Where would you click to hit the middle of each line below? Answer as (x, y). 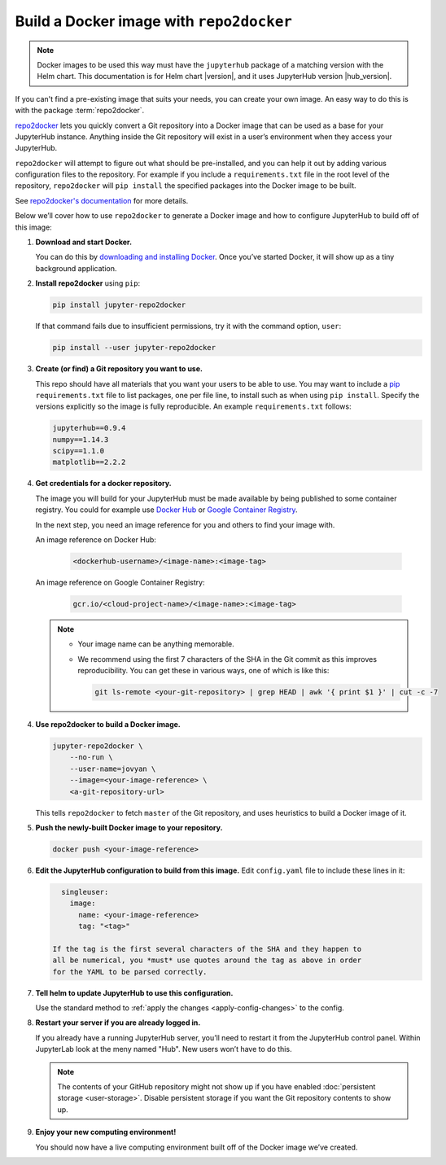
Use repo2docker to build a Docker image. (108, 725)
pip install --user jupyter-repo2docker (134, 348)
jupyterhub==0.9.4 (89, 428)
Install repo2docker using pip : (88, 283)
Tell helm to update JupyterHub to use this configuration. (134, 992)
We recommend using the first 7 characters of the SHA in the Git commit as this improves (227, 659)
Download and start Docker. (84, 242)
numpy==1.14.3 (81, 439)
